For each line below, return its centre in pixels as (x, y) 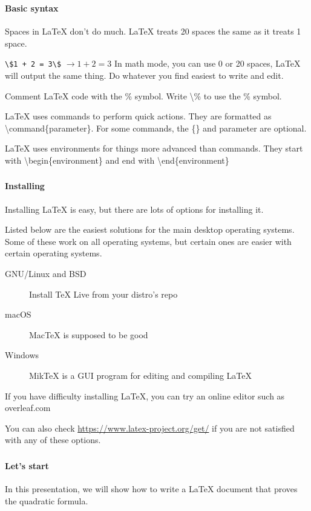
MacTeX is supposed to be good (89, 334)
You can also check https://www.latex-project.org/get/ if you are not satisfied (150, 428)
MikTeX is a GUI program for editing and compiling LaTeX (141, 375)
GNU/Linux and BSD (46, 274)
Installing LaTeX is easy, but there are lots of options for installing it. (134, 209)
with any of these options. (53, 440)
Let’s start (27, 465)
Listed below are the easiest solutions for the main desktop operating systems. (150, 229)
